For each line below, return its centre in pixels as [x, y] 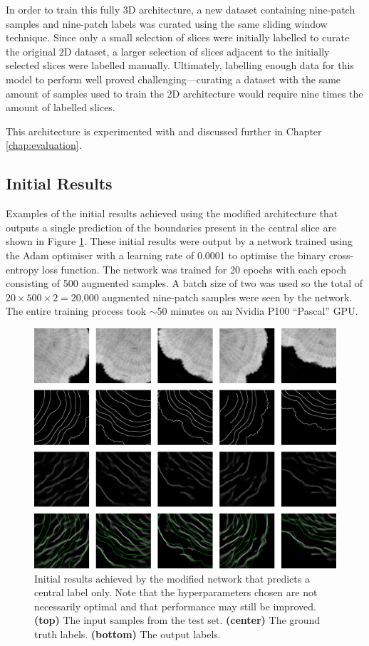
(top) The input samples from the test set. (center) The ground [177, 620]
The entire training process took [76, 311]
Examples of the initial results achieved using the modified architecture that [172, 213]
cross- [341, 255]
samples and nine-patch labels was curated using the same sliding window [167, 23]
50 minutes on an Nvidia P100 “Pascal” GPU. [258, 311]
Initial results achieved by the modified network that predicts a [172, 578]
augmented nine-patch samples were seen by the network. [227, 297]
